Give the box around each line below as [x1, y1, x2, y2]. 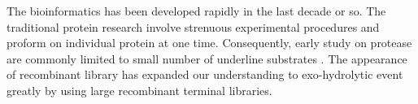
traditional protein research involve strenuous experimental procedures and [7, 18, 380, 35]
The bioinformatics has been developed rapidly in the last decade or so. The [7, 2, 386, 19]
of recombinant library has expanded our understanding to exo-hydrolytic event [7, 66, 403, 83]
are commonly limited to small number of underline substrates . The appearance [7, 50, 407, 67]
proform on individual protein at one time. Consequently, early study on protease [7, 34, 412, 51]
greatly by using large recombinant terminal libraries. [7, 81, 272, 98]
